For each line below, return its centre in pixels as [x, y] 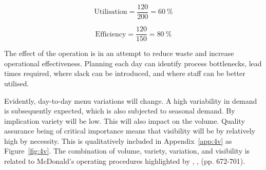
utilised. [17, 83]
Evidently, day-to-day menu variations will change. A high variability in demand [131, 100]
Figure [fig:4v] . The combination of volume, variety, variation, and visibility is [127, 151]
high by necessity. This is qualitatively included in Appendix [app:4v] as [118, 140]
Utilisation [111, 12]
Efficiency [111, 34]
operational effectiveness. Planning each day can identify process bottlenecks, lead [133, 63]
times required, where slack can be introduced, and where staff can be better [125, 73]
